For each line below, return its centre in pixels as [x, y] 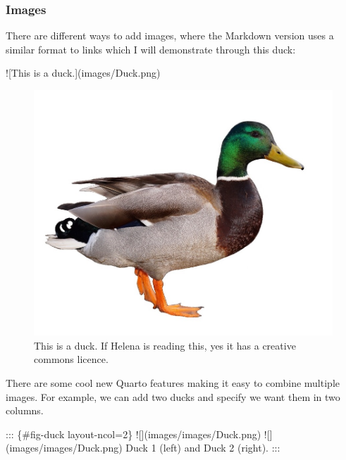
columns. [25, 410]
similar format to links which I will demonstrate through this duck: [151, 49]
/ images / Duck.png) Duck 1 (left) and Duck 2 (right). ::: [159, 448]
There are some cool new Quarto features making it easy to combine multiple [173, 382]
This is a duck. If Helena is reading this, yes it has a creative [165, 345]
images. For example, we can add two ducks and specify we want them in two [173, 396]
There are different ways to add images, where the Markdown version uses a [170, 36]
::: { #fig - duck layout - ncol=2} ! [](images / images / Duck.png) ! [136, 434]
